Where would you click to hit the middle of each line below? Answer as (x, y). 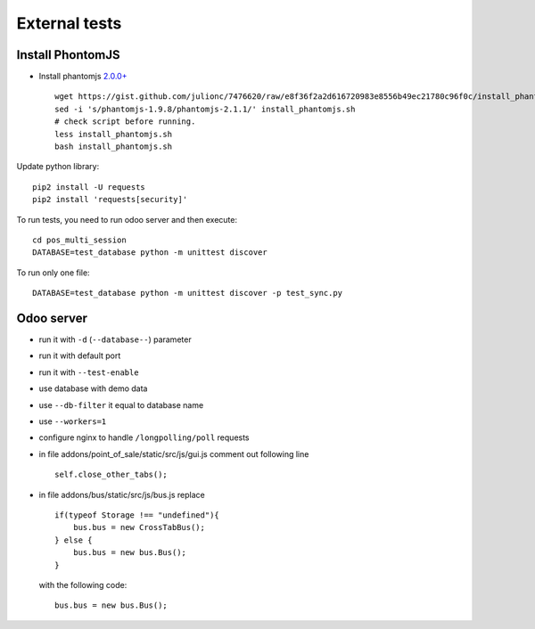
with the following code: (83, 584)
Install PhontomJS (68, 55)
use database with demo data (93, 388)
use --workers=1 (73, 421)
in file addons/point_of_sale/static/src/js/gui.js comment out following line (174, 453)
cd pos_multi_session (79, 240)
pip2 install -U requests (89, 187)
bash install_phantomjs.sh (114, 147)
